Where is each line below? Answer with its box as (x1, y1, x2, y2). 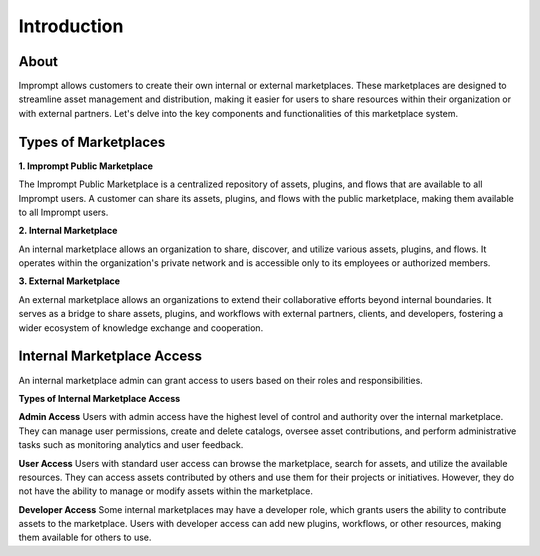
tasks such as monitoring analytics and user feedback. (18, 439, 244, 451)
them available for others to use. (18, 531, 152, 544)
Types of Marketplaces (18, 133, 166, 150)
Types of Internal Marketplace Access (18, 392, 181, 404)
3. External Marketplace (18, 275, 120, 287)
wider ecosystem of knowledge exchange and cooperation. (18, 321, 264, 334)
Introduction (18, 15, 124, 37)
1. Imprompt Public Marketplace (18, 160, 154, 172)
